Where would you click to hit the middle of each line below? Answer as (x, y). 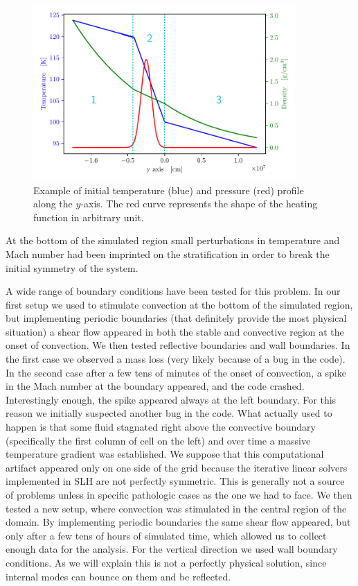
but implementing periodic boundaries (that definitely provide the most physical (176, 318)
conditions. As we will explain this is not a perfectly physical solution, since (166, 562)
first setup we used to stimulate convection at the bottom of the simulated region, (179, 304)
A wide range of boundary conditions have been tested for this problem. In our (173, 291)
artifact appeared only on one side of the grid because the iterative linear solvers (177, 467)
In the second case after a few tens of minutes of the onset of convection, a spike (176, 372)
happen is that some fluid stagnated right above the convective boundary (161, 427)
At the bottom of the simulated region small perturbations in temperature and (173, 240)
